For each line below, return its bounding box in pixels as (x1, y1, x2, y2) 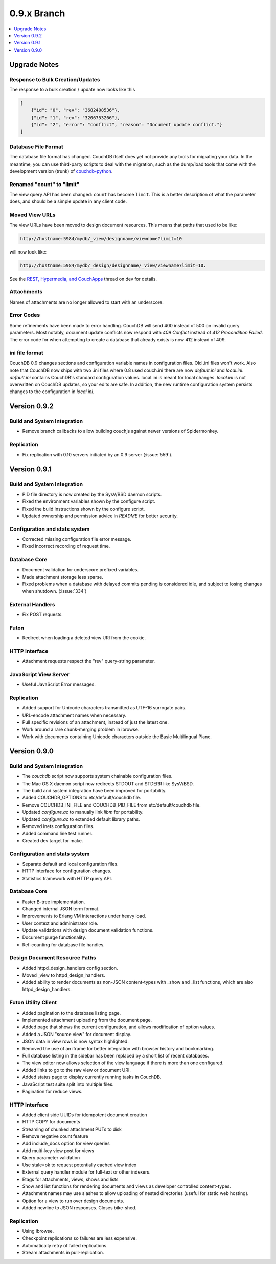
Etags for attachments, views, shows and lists (22, 1176, 119, 1182)
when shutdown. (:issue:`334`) (22, 588, 87, 594)
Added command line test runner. (22, 831, 93, 837)
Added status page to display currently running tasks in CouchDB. (22, 1074, 162, 1081)
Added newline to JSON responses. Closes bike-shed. (22, 1205, 137, 1211)
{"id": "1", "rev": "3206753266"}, (31, 114, 120, 120)
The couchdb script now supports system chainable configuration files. (22, 773, 173, 779)
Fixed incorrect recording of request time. (22, 543, 110, 549)
